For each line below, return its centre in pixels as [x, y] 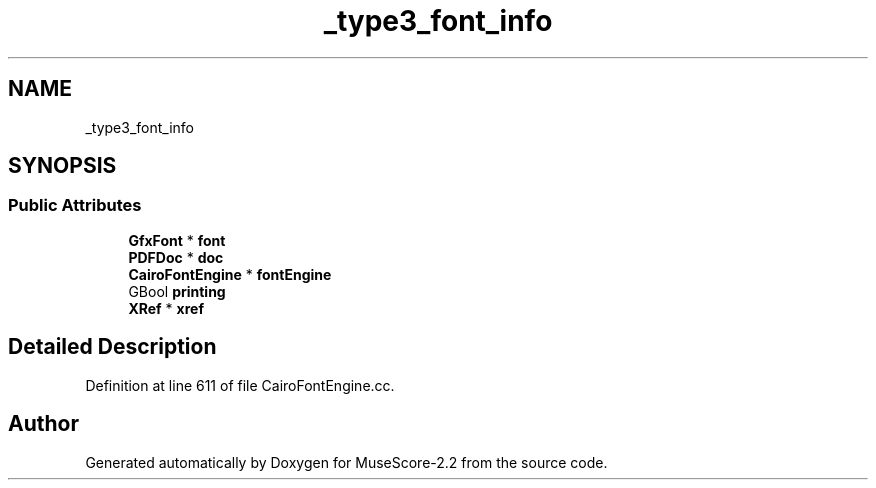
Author [43, 424]
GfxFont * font [177, 240]
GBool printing [177, 291]
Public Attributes [75, 205]
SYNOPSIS [62, 166]
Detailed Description [112, 347]
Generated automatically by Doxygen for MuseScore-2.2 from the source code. [346, 462]
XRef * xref [166, 308]
